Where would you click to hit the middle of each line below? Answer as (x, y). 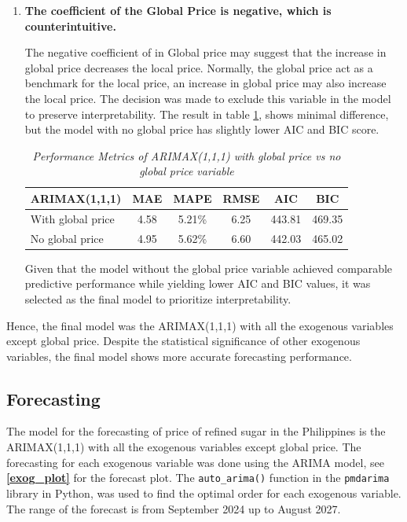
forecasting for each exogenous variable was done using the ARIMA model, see (195, 462)
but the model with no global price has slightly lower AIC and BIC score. (202, 129)
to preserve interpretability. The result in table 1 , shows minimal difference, (207, 114)
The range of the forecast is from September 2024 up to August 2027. (174, 508)
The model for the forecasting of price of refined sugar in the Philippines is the (196, 431)
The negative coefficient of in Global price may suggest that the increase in (205, 52)
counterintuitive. (70, 26)
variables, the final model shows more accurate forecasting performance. (179, 356)
